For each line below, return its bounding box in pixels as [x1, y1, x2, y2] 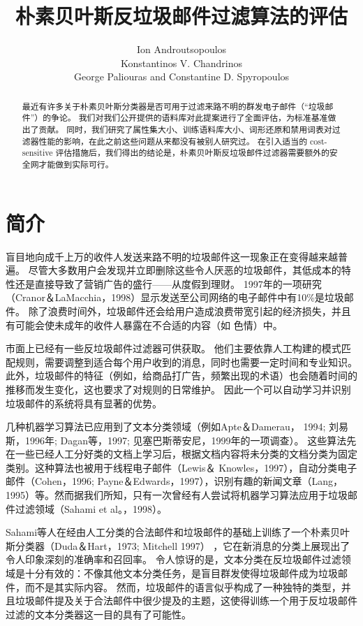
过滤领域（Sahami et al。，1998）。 [15, 501, 167, 516]
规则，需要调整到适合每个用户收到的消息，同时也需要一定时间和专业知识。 [15, 354, 357, 369]
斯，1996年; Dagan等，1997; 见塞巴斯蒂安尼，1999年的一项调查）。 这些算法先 [6, 432, 357, 447]
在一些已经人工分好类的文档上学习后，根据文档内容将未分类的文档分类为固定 [6, 446, 357, 461]
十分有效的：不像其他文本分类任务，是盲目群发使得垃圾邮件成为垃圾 [24, 566, 338, 581]
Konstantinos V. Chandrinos [120, 55, 243, 70]
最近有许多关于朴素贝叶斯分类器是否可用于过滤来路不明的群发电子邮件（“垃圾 [22, 100, 325, 112]
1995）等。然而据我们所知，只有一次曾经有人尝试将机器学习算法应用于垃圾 [6, 488, 348, 502]
